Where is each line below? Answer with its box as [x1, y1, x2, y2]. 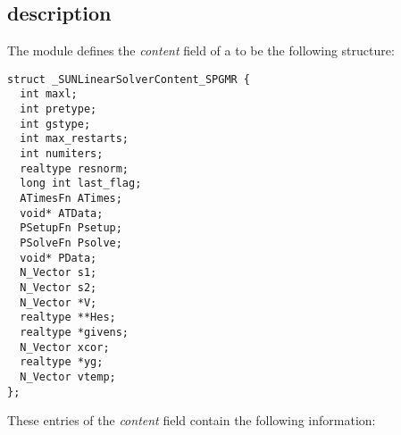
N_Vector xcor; [20, 340, 110, 354]
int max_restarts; [20, 132, 129, 146]
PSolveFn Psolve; [20, 237, 122, 250]
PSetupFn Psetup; [20, 222, 122, 235]
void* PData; [20, 251, 97, 264]
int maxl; [20, 88, 78, 101]
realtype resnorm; [20, 162, 129, 175]
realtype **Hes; [20, 311, 116, 324]
